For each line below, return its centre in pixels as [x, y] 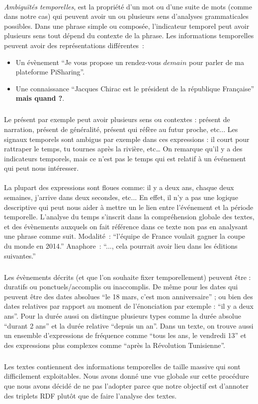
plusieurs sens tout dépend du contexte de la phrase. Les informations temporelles [129, 35]
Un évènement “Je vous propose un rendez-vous [88, 62]
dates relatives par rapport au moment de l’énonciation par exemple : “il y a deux [129, 306]
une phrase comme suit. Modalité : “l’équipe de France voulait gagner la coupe [125, 236]
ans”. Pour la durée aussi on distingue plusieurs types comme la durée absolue [123, 315]
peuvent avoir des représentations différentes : [74, 45]
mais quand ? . [40, 98]
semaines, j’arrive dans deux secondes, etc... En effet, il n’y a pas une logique [121, 197]
